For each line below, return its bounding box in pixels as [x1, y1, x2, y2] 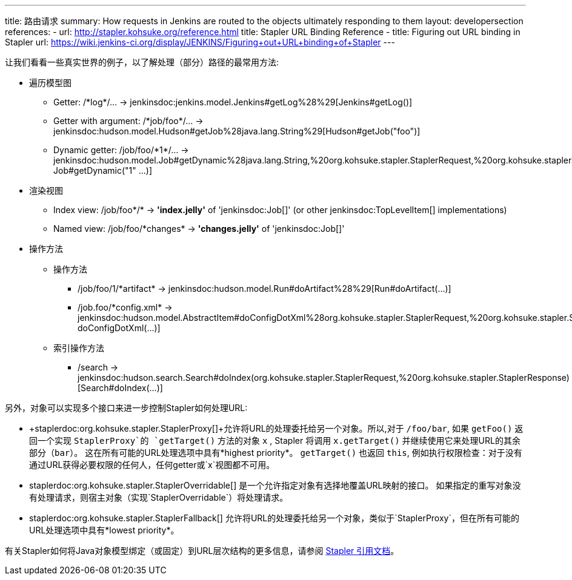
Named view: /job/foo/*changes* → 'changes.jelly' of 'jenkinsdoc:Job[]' [53, 223, 345, 234]
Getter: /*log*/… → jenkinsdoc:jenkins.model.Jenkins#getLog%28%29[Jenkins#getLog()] [53, 97, 413, 107]
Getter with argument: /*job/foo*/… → [53, 116, 204, 126]
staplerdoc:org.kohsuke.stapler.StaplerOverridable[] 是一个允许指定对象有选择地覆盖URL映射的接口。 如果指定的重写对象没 [29, 480, 521, 490]
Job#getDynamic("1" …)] [53, 165, 153, 176]
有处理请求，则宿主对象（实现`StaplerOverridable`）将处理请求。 [29, 492, 288, 503]
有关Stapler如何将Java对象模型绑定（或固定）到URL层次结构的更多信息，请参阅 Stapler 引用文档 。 [5, 545, 399, 556]
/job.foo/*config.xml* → [78, 302, 173, 312]
